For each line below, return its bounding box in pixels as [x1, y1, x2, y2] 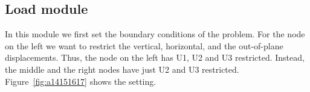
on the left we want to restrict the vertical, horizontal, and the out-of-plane [5, 39, 283, 52]
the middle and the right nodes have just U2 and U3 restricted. [5, 63, 239, 75]
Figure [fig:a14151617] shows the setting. [5, 75, 157, 87]
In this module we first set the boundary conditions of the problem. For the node [5, 28, 305, 40]
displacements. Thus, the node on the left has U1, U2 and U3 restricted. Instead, [5, 51, 305, 64]
